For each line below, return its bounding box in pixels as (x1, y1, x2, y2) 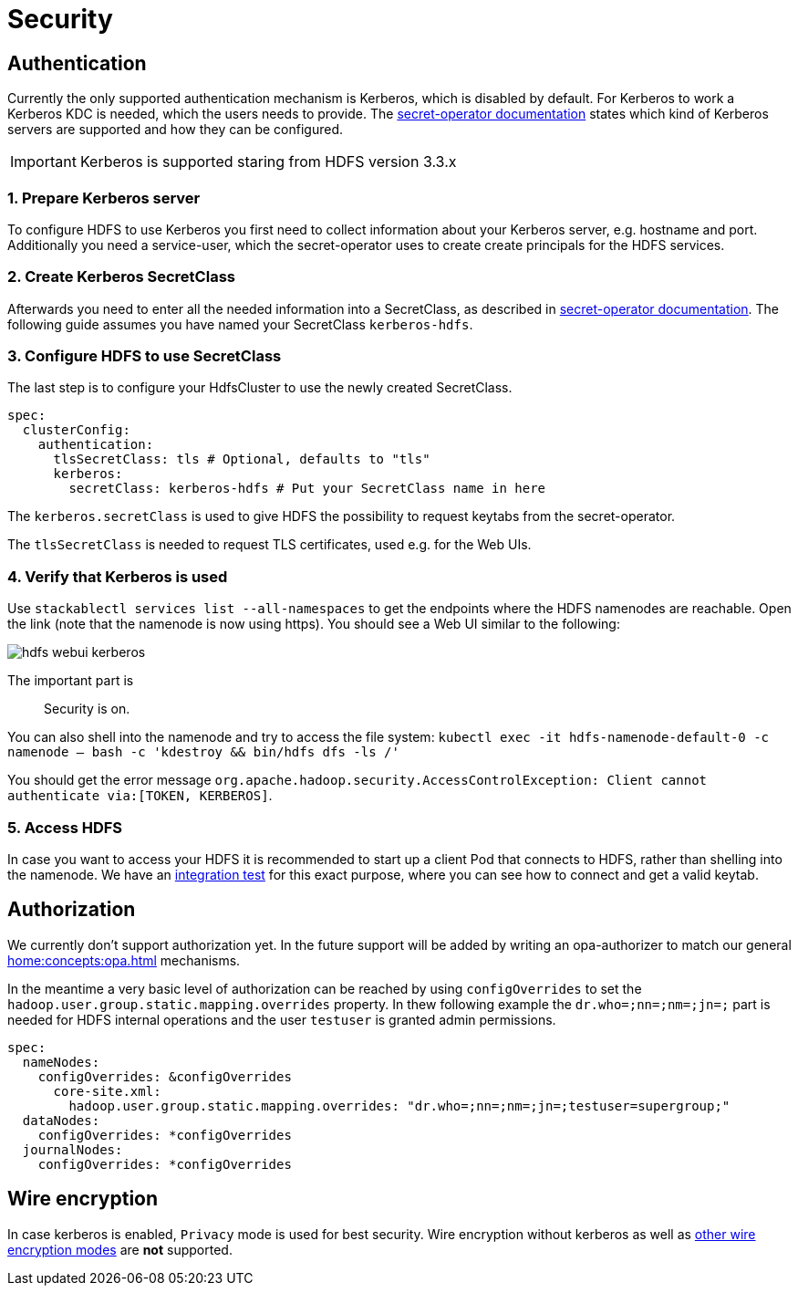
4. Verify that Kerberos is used (7, 567, 228, 586)
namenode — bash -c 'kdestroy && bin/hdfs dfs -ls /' (7, 745, 399, 760)
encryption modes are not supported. (7, 1241, 233, 1257)
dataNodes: (22, 1112, 100, 1128)
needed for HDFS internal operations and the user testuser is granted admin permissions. (7, 1011, 556, 1027)
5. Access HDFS (7, 818, 123, 837)
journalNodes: (22, 1142, 123, 1157)
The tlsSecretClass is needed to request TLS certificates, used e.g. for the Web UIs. (7, 537, 532, 553)
